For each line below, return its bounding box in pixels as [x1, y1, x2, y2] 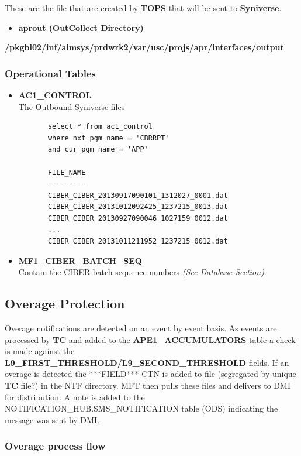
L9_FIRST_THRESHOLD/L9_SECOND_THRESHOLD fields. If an [5, 356, 289, 368]
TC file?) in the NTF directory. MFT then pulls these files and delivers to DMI [5, 379, 290, 392]
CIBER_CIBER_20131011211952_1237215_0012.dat [47, 237, 228, 246]
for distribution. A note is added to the [5, 390, 145, 403]
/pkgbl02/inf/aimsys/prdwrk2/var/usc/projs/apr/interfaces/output [5, 41, 284, 53]
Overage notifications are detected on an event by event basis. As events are [5, 322, 277, 334]
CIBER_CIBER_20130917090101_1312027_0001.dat [47, 191, 228, 200]
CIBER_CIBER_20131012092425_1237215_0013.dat [47, 203, 228, 211]
